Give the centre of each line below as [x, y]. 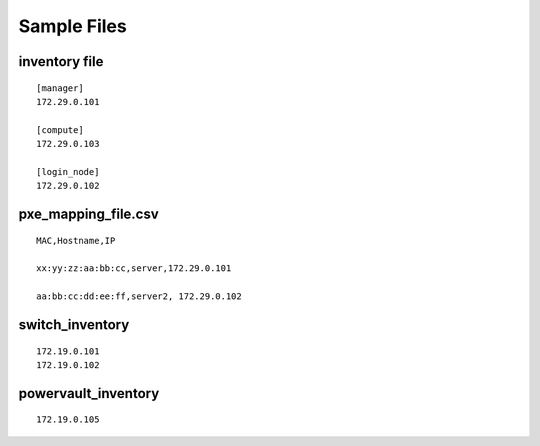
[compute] [60, 129]
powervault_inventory [89, 393]
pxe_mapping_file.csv [88, 214]
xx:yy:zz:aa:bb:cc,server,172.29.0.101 [134, 268]
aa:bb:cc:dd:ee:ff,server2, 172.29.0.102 [139, 296]
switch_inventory [74, 325]
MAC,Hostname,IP [76, 240]
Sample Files [72, 26]
